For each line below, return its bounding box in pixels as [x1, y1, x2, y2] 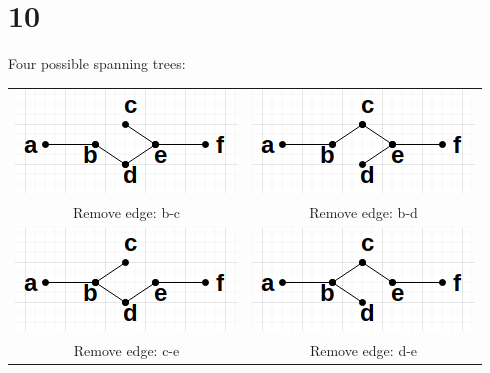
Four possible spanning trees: [8, 53, 186, 74]
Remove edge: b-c [72, 202, 181, 223]
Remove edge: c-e [73, 340, 180, 360]
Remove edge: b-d [309, 202, 418, 223]
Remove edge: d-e [309, 340, 418, 360]
